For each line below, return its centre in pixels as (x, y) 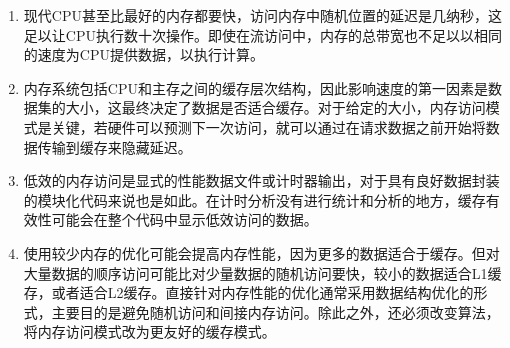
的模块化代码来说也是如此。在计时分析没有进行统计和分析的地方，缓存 (254, 199)
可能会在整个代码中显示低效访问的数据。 (184, 219)
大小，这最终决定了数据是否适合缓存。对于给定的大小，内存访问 (275, 107)
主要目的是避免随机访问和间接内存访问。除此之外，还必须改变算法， (275, 311)
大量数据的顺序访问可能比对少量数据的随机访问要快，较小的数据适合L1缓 (262, 272)
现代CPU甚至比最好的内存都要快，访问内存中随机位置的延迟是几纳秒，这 (262, 15)
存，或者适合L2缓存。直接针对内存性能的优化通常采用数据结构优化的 (248, 292)
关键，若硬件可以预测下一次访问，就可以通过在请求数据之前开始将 (268, 126)
